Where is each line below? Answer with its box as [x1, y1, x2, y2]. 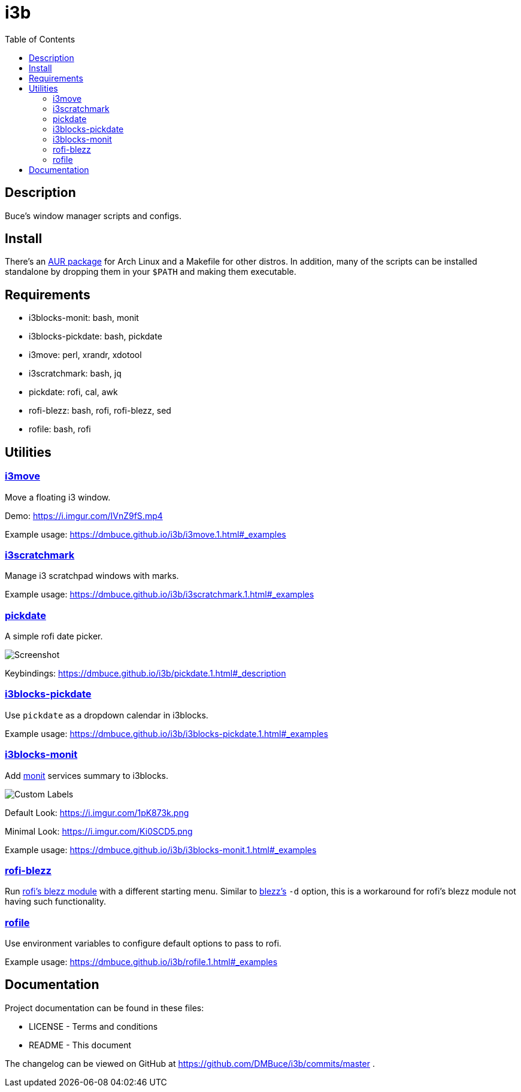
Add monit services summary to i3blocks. [5, 770, 169, 781]
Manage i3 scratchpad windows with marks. [5, 571, 179, 581]
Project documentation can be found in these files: [5, 1002, 204, 1013]
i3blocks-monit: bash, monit [29, 313, 139, 323]
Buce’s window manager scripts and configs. [5, 210, 182, 221]
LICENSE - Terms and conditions [29, 1021, 158, 1032]
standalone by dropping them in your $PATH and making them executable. [5, 266, 296, 277]
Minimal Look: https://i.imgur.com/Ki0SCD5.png [5, 826, 193, 836]
